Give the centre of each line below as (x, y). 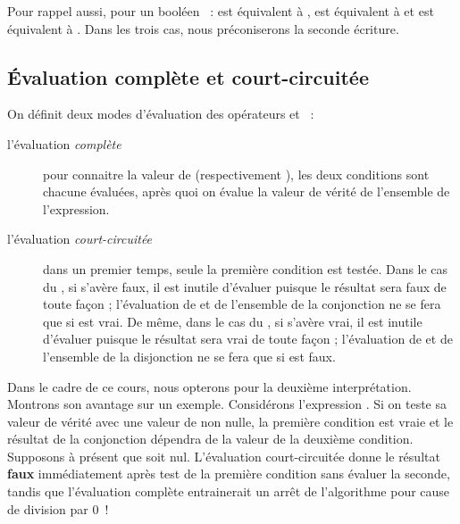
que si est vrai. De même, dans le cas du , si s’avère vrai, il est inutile (233, 321)
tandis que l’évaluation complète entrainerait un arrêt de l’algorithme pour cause (229, 491)
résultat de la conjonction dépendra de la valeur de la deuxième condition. (210, 439)
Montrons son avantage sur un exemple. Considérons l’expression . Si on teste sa (227, 404)
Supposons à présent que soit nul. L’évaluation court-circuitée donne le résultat (224, 456)
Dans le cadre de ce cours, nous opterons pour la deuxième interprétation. (209, 386)
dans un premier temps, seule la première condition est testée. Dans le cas (246, 268)
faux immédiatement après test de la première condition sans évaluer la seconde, (229, 474)
